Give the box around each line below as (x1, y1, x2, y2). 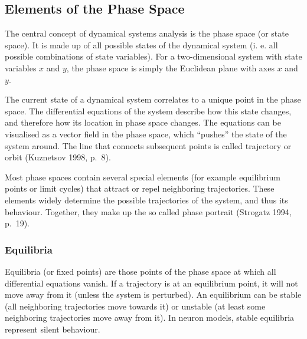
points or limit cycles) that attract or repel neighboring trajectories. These (5, 182, 275, 195)
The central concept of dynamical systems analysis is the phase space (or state (5, 27, 289, 40)
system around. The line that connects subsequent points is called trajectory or (5, 139, 292, 152)
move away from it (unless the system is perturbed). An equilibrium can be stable (5, 288, 302, 301)
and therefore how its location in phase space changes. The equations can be (5, 116, 281, 129)
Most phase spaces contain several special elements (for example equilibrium (5, 170, 280, 183)
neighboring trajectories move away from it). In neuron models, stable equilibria (5, 311, 295, 324)
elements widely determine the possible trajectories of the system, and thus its (5, 193, 288, 206)
